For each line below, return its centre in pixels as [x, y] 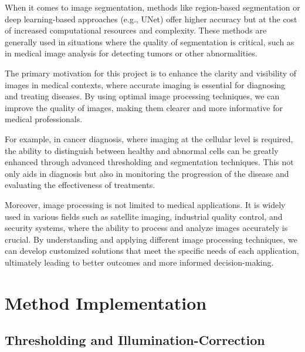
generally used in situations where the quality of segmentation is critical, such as [150, 41]
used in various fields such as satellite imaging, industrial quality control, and [144, 216]
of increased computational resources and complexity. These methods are [136, 30]
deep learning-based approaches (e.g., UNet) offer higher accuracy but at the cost [151, 19]
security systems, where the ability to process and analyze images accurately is [146, 228]
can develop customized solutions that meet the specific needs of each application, [152, 251]
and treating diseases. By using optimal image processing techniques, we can [142, 96]
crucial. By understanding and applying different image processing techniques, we [151, 239]
